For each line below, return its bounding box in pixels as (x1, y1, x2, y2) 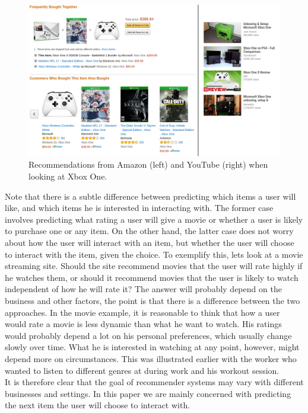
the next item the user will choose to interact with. (5, 399, 190, 411)
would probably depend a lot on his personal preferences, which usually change (5, 329, 292, 341)
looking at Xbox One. (28, 170, 107, 183)
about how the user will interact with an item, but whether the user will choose (5, 236, 294, 249)
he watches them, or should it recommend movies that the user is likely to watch (5, 271, 299, 283)
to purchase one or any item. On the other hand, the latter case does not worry (5, 225, 294, 237)
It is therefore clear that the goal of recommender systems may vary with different (5, 376, 304, 388)
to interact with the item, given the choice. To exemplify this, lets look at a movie (5, 248, 303, 260)
